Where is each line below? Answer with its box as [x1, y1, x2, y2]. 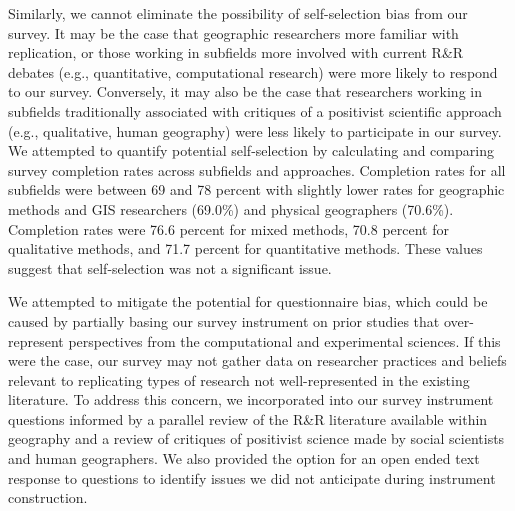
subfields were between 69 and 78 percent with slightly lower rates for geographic [8, 179, 505, 200]
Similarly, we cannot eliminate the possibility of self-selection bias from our [8, 3, 468, 23]
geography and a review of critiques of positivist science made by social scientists [8, 428, 505, 449]
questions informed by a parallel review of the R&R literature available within [8, 408, 488, 429]
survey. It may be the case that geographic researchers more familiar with [8, 22, 459, 43]
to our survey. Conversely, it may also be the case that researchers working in [8, 81, 482, 102]
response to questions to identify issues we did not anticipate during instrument [8, 467, 496, 488]
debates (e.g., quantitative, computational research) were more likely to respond [8, 61, 498, 82]
